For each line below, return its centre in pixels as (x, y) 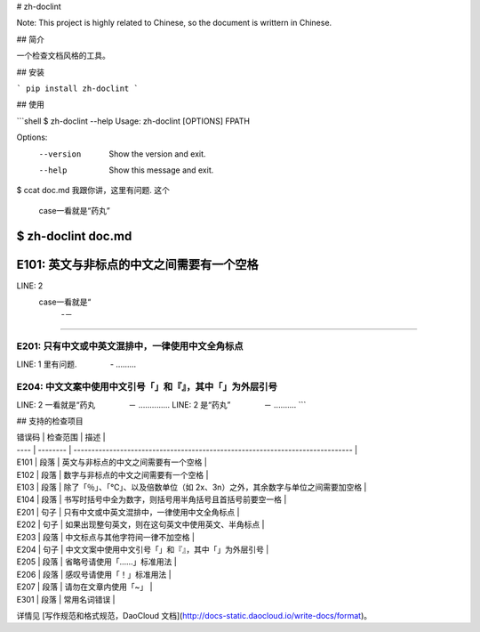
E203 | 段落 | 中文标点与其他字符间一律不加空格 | (106, 537)
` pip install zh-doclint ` (78, 88)
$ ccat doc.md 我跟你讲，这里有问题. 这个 (93, 190)
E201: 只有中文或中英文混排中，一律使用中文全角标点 (130, 346)
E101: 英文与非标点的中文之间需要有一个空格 (138, 264)
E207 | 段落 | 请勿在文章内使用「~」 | (84, 587)
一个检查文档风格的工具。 (63, 56)
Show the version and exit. (157, 154)
